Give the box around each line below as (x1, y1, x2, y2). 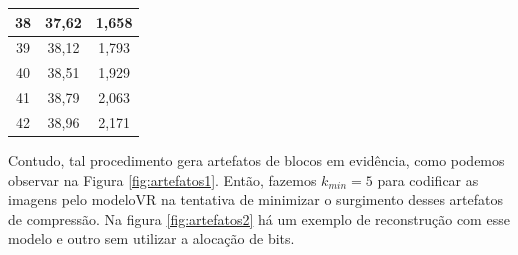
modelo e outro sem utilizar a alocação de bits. (8, 228, 295, 249)
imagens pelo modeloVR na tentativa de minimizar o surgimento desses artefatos (8, 189, 503, 210)
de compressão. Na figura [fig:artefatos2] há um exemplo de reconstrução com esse (8, 208, 510, 229)
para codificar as (377, 169, 479, 190)
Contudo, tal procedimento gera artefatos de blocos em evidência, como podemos (8, 149, 505, 170)
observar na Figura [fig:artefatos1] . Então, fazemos (8, 169, 317, 190)
